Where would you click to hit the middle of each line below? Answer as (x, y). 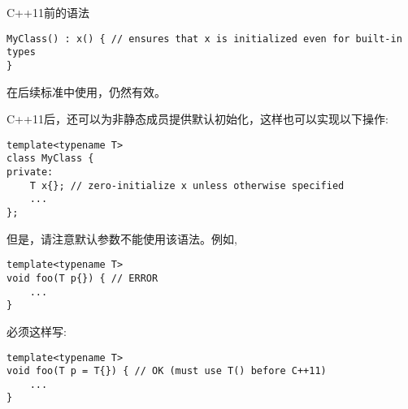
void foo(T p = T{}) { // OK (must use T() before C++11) (167, 371)
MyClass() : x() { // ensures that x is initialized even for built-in (204, 39)
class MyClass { (50, 159)
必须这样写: (37, 331)
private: (30, 172)
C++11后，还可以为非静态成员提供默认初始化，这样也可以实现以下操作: (197, 119)
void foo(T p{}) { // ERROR (82, 278)
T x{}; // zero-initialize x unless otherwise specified (187, 185)
